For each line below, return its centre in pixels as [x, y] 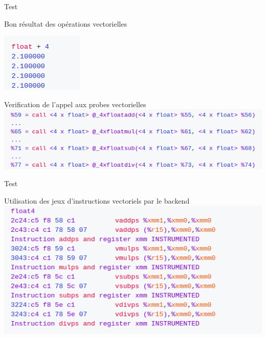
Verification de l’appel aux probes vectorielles [75, 104]
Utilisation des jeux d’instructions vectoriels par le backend [97, 200]
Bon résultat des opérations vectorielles [66, 23]
